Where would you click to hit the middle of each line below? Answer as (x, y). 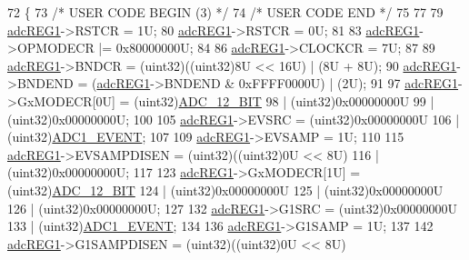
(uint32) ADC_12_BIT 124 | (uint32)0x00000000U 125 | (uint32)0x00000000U (225, 190)
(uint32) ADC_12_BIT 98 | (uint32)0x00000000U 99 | (284, 100)
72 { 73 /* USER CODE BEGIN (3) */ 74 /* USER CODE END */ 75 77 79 (225, 12)
